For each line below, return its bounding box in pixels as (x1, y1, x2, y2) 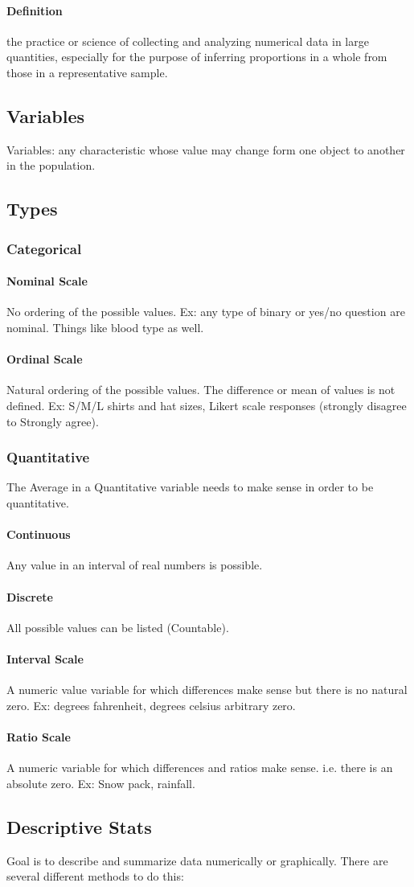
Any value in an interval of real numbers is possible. (6, 556, 263, 573)
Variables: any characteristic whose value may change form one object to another (6, 141, 405, 158)
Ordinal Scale (6, 351, 83, 368)
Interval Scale (6, 650, 84, 667)
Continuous (6, 526, 71, 543)
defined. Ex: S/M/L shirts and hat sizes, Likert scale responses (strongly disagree (6, 396, 407, 413)
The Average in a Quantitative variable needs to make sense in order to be (6, 478, 374, 495)
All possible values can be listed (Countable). (6, 618, 229, 635)
